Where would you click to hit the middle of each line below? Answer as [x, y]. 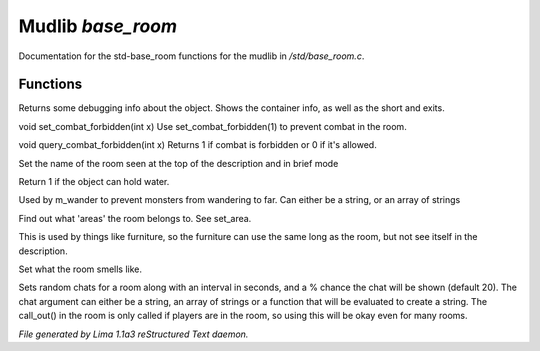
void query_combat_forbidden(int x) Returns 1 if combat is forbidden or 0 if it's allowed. [197, 145]
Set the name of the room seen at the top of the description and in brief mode [178, 163]
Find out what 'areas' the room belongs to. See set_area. [135, 218]
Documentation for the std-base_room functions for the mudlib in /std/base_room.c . [191, 56]
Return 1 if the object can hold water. [94, 182]
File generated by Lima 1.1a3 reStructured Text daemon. [133, 334]
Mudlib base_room [98, 26]
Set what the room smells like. [80, 269]
